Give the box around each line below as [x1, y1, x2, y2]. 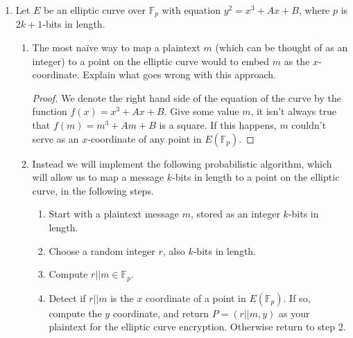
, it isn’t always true [250, 104, 336, 118]
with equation [162, 3, 221, 17]
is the [110, 290, 134, 305]
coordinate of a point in [146, 290, 246, 305]
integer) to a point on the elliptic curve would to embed [32, 53, 270, 68]
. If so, [283, 290, 311, 305]
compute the [49, 305, 102, 320]
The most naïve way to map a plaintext [32, 40, 200, 55]
